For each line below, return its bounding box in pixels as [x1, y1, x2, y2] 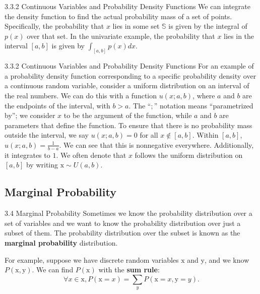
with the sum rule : [98, 264, 160, 275]
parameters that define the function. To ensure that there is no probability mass [5, 120, 252, 130]
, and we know [204, 254, 249, 265]
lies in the [224, 30, 254, 41]
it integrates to [5, 149, 50, 160]
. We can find [32, 264, 74, 275]
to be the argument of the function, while [63, 110, 192, 121]
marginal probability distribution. [5, 237, 118, 248]
